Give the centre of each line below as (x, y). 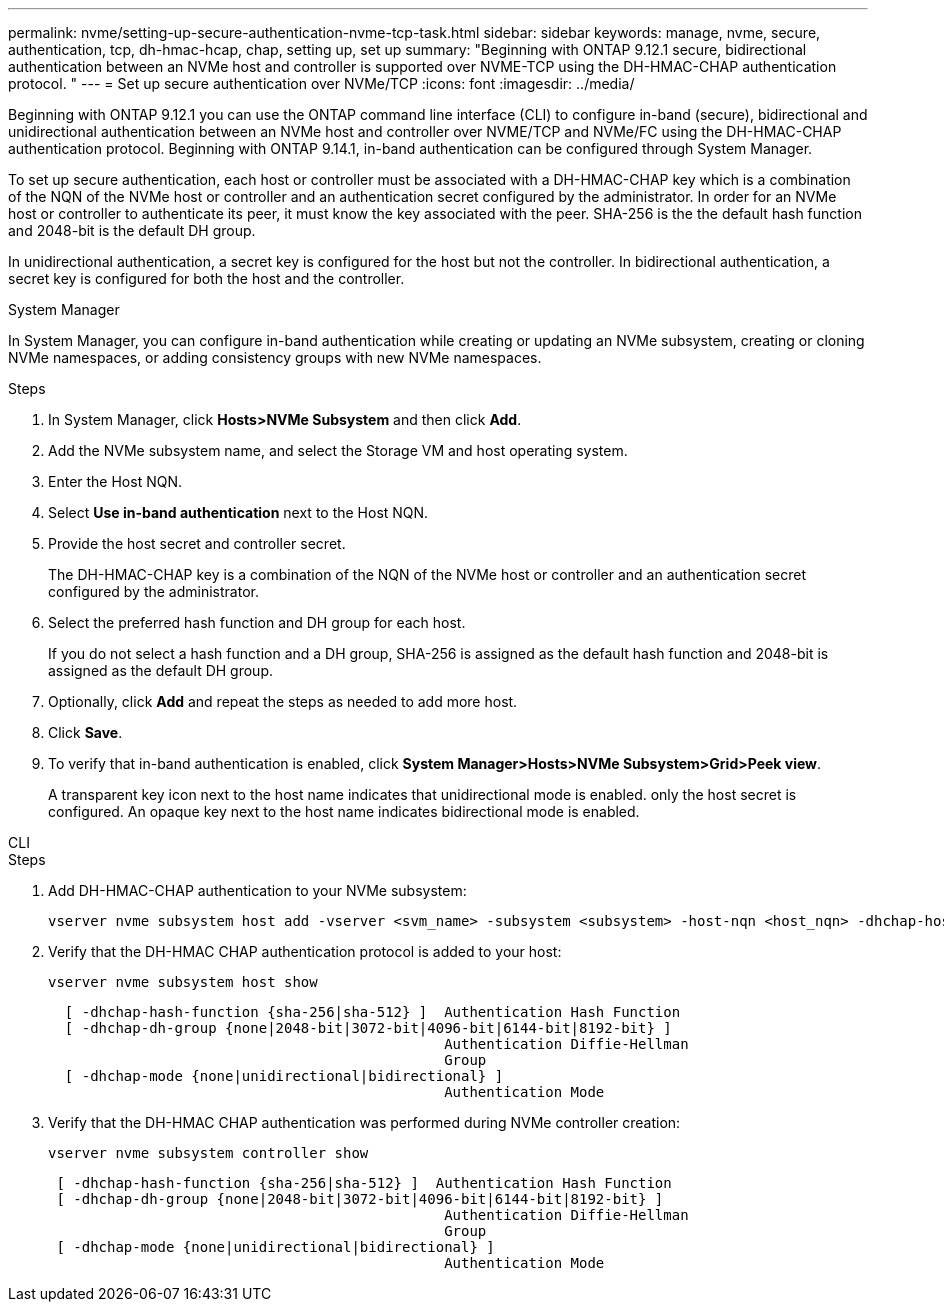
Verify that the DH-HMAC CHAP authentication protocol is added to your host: (305, 951)
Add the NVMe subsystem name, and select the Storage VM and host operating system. (338, 450)
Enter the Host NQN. (115, 481)
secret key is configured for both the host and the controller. (206, 278)
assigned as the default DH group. (161, 670)
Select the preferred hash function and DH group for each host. (257, 622)
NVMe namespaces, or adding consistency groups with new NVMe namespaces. (275, 357)
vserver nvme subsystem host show (183, 982)
